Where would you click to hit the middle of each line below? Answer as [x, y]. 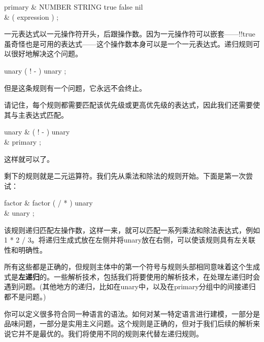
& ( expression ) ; [31, 16]
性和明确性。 [25, 249]
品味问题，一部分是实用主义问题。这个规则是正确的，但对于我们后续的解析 [128, 323]
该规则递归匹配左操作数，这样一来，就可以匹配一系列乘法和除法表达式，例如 [132, 230]
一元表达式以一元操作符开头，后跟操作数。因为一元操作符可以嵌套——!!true [130, 34]
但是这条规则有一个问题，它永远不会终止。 [75, 88]
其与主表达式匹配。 [36, 114]
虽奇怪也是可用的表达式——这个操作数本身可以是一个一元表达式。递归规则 [128, 43]
